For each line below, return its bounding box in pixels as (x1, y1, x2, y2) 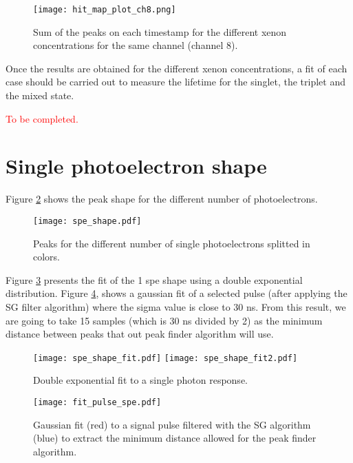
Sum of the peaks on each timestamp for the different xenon (33, 24, 287, 39)
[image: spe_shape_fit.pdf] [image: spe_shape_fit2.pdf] (33, 353, 298, 363)
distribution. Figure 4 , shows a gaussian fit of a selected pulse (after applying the (6, 286, 347, 300)
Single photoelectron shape (6, 152, 267, 180)
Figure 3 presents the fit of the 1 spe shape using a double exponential (6, 272, 303, 287)
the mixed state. (6, 88, 74, 103)
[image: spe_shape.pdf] (33, 216, 142, 226)
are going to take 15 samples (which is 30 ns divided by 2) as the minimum (6, 313, 323, 327)
